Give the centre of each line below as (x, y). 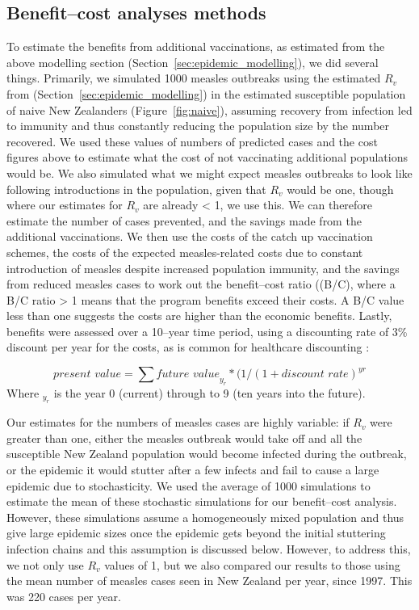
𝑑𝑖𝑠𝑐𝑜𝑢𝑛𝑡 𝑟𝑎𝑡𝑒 (315, 374)
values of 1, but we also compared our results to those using (252, 564)
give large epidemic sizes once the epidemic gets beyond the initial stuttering (196, 533)
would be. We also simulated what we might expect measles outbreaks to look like (209, 172)
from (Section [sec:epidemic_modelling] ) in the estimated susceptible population (206, 93)
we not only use (45, 564)
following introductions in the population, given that (136, 189)
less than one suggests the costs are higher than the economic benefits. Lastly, (199, 316)
